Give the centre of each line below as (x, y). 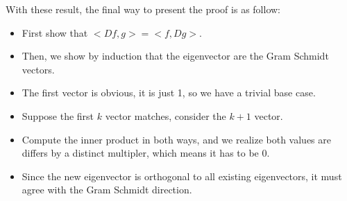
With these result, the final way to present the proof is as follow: (143, 9)
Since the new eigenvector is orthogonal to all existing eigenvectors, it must (182, 176)
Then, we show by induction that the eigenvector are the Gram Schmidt (175, 56)
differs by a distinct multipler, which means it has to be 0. (146, 153)
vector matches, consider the (166, 115)
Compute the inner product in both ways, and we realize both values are (176, 139)
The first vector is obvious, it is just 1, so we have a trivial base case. (169, 93)
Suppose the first (58, 115)
